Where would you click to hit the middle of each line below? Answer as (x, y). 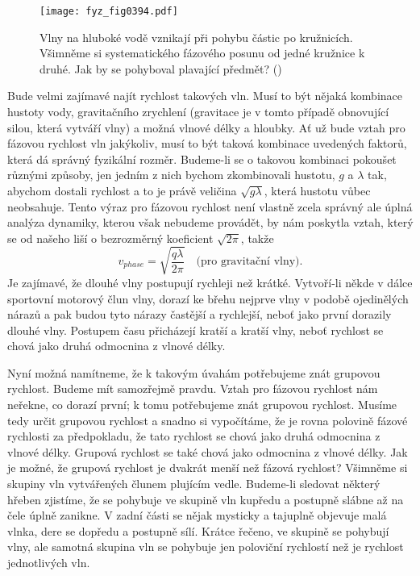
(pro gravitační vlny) (248, 261)
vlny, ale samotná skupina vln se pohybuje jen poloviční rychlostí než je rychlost (206, 547)
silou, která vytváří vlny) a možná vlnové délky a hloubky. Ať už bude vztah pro (206, 127)
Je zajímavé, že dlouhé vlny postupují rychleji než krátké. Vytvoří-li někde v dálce (210, 282)
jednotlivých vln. (49, 563)
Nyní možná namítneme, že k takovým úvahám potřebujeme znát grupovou (194, 372)
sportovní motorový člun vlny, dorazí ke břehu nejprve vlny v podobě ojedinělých (208, 298)
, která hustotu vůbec (317, 190)
